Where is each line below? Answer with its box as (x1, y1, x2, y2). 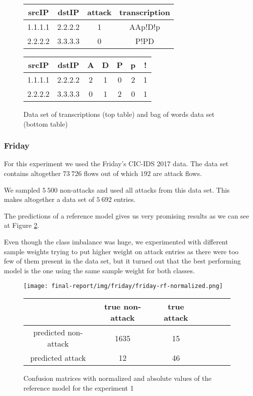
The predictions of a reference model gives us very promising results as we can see (4, 210, 250, 220)
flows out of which (84, 168, 138, 178)
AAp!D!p (129, 21, 160, 32)
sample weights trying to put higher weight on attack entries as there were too (4, 246, 239, 256)
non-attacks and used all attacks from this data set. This (60, 184, 230, 195)
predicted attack (30, 352, 86, 363)
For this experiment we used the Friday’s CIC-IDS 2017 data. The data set (4, 158, 229, 169)
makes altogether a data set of (4, 194, 94, 204)
